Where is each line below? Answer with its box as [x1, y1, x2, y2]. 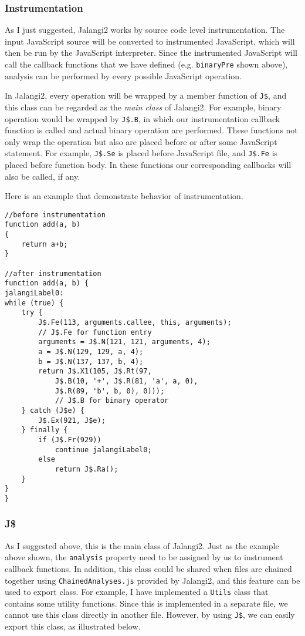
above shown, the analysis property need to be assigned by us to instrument [5, 551, 283, 563]
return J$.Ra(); [55, 465, 118, 473]
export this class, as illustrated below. [5, 620, 141, 632]
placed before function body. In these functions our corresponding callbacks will [5, 159, 292, 170]
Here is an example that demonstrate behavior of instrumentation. [5, 190, 243, 202]
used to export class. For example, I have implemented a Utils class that [5, 585, 269, 598]
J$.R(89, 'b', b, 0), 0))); [55, 386, 165, 395]
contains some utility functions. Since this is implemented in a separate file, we [5, 597, 288, 609]
